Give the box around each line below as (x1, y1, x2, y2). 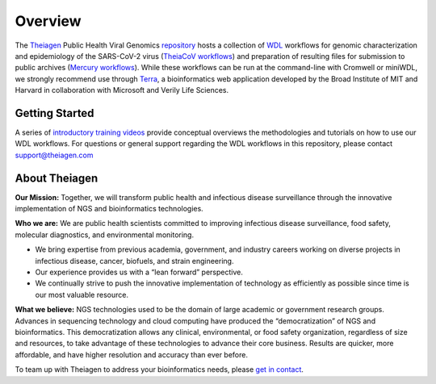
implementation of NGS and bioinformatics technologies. (15, 204, 203, 214)
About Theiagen (15, 171, 99, 185)
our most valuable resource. (35, 290, 129, 299)
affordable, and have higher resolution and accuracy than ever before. (15, 349, 248, 359)
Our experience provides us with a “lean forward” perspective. (35, 267, 244, 278)
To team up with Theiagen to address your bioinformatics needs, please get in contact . (15, 365, 304, 374)
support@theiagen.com (15, 150, 94, 160)
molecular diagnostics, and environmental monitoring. (15, 230, 194, 240)
